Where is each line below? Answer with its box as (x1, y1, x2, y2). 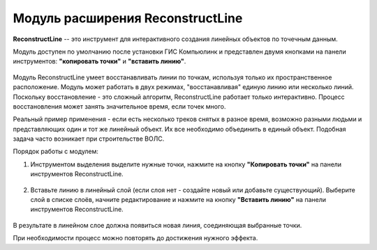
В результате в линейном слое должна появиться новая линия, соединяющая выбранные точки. (13, 221, 302, 229)
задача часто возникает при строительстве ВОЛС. (13, 134, 165, 143)
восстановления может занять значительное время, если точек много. (13, 102, 226, 111)
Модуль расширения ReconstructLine (13, 10, 243, 26)
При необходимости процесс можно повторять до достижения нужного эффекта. (13, 234, 258, 242)
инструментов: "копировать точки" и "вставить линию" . (13, 57, 186, 65)
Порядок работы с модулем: (13, 147, 99, 156)
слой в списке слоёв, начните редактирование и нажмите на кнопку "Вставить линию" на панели (30, 196, 326, 204)
